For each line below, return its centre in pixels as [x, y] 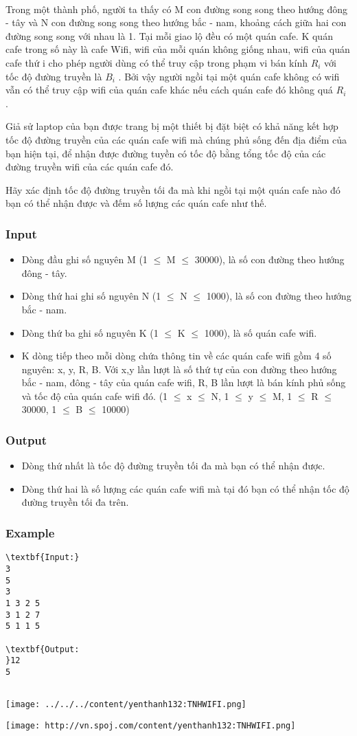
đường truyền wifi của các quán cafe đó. [90, 167]
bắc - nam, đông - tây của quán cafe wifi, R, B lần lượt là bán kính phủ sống [184, 382]
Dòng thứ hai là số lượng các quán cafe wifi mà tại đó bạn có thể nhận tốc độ [185, 488]
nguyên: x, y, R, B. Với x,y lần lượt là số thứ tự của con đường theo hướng [179, 369]
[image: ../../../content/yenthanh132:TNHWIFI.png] [126, 705]
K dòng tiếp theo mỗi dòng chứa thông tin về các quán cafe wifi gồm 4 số [176, 356]
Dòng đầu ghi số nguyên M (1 [84, 259]
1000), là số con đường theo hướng [279, 296]
